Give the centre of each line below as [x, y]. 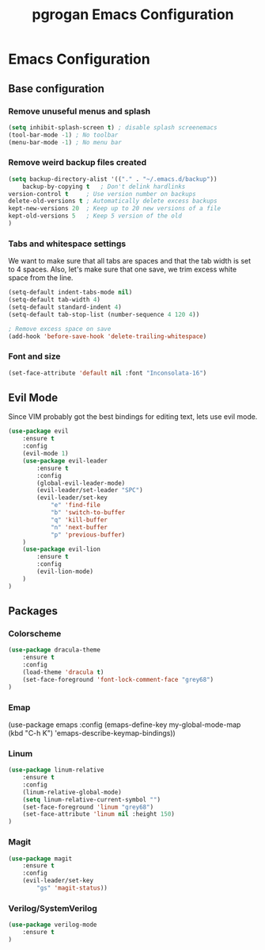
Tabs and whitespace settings [67, 244]
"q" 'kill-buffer [79, 520]
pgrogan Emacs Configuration [133, 15]
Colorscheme [35, 634]
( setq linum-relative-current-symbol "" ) [91, 799]
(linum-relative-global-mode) [72, 792]
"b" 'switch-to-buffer [88, 513]
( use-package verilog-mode [53, 925]
